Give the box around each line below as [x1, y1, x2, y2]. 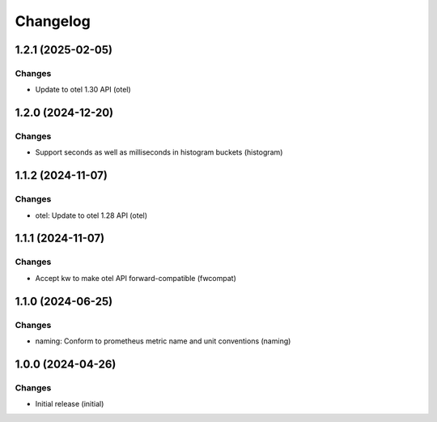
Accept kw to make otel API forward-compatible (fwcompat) [35, 273, 236, 283]
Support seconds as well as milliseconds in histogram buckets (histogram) [35, 147, 283, 157]
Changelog [15, 12, 91, 30]
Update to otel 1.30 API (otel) [35, 85, 131, 95]
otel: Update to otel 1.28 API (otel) [35, 211, 148, 220]
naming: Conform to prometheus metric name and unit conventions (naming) [35, 336, 291, 346]
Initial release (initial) [35, 399, 104, 409]
